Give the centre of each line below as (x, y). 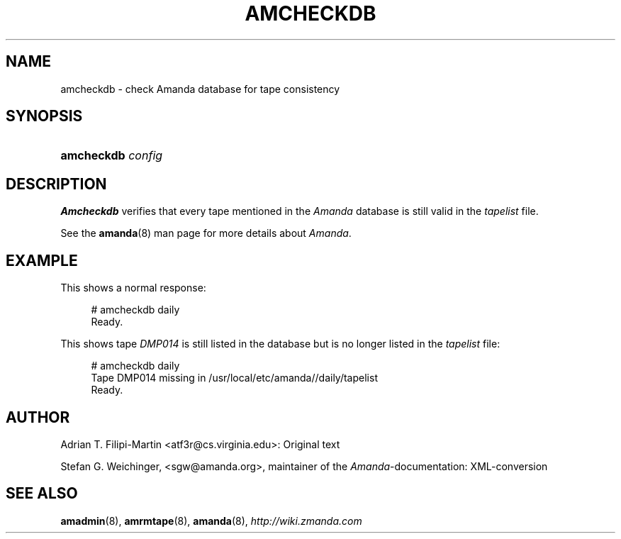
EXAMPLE (42, 260)
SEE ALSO (42, 494)
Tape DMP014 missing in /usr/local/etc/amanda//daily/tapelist (234, 378)
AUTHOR (38, 417)
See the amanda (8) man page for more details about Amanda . (206, 233)
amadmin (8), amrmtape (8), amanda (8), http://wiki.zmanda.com (211, 521)
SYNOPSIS (44, 116)
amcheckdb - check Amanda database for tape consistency (200, 89)
